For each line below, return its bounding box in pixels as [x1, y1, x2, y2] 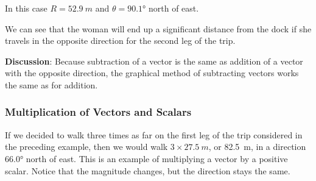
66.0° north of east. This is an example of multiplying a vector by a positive [5, 152, 288, 165]
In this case [5, 2, 47, 14]
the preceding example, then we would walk [5, 140, 168, 153]
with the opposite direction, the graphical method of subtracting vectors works [5, 66, 299, 79]
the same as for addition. [5, 78, 98, 91]
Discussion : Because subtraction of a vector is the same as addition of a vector [5, 54, 303, 67]
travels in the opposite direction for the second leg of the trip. [5, 34, 236, 47]
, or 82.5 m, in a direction [208, 140, 306, 153]
